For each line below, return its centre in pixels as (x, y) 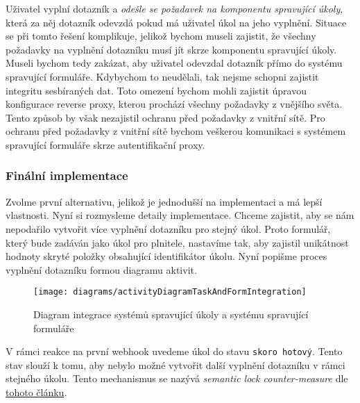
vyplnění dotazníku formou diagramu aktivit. (101, 269)
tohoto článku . (36, 392)
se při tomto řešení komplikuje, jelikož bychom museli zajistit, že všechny (161, 36)
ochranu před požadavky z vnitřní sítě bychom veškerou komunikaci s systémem (176, 131)
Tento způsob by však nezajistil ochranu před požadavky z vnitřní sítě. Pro (165, 117)
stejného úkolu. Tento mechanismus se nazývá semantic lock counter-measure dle (177, 378)
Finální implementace (67, 175)
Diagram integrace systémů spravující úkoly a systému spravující (171, 314)
